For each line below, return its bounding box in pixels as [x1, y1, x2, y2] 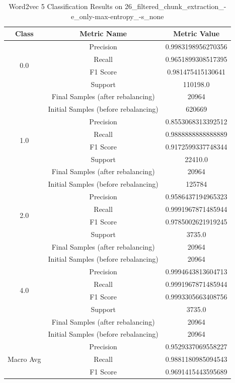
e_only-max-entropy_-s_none [71, 11, 164, 21]
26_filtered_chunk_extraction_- [124, 1, 226, 11]
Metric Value [173, 28, 220, 39]
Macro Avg [8, 354, 41, 364]
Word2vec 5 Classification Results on [9, 1, 123, 11]
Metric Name [80, 28, 127, 39]
